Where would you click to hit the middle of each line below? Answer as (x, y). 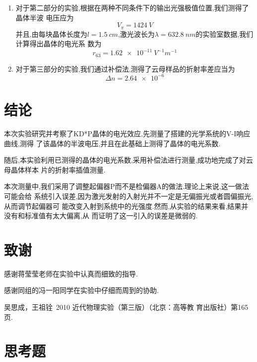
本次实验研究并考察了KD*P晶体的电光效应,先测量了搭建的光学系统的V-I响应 (127, 133)
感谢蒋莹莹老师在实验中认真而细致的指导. (71, 273)
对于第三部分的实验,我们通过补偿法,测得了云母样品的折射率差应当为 (125, 68)
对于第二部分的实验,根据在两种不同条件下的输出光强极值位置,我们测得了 (132, 7)
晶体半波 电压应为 (45, 17)
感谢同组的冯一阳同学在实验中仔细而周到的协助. (81, 290)
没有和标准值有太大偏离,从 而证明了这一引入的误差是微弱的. (101, 216)
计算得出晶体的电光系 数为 (59, 44)
